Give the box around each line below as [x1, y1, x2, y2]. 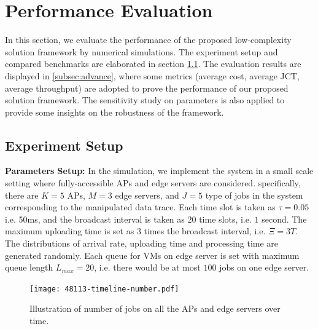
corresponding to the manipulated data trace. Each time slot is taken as [5, 200, 276, 213]
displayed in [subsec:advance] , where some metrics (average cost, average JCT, [5, 69, 300, 82]
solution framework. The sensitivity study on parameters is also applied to [5, 93, 285, 106]
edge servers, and [115, 188, 179, 201]
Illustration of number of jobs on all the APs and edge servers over [29, 302, 281, 315]
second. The [262, 212, 307, 225]
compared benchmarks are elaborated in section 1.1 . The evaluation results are [5, 57, 301, 70]
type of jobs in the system [205, 188, 303, 201]
